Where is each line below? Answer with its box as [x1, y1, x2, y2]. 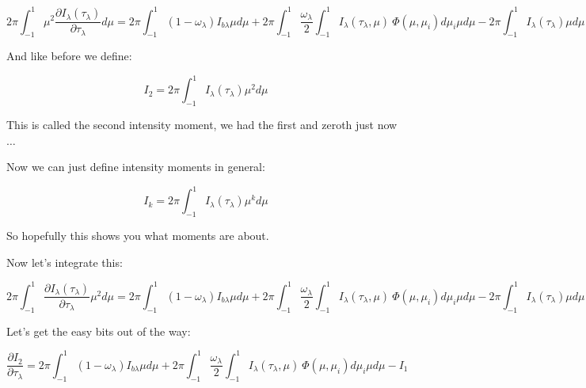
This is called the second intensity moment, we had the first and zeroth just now [6, 116, 398, 133]
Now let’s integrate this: [6, 253, 123, 270]
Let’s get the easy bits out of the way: [6, 322, 191, 339]
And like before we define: [6, 48, 132, 64]
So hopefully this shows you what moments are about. [6, 227, 269, 244]
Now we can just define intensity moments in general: [6, 158, 265, 175]
